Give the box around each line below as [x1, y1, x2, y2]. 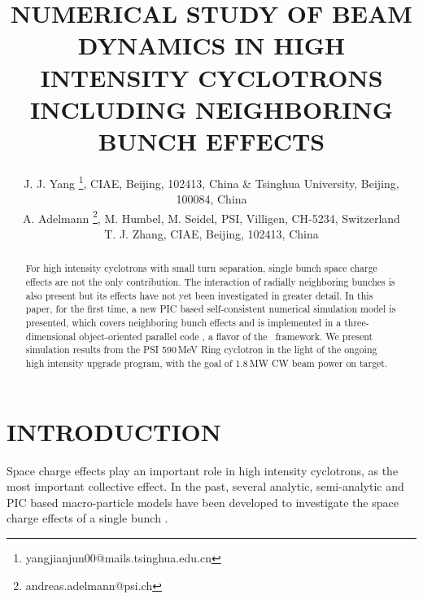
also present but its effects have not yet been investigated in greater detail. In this [25, 288, 373, 302]
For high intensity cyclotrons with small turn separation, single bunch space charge [25, 261, 377, 275]
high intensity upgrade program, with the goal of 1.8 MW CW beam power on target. [25, 356, 388, 369]
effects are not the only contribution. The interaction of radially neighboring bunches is [25, 275, 395, 289]
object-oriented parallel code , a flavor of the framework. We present [79, 329, 373, 343]
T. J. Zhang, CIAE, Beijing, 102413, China [104, 225, 319, 242]
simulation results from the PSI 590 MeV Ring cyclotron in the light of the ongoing [25, 343, 377, 356]
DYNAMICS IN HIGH [77, 28, 346, 62]
